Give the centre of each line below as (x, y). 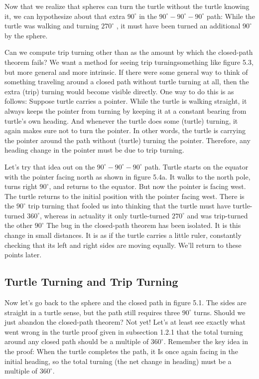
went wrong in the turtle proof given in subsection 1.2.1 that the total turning (124, 331)
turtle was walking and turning (52, 26)
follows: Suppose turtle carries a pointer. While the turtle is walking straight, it (126, 101)
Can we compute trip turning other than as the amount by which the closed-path (129, 52)
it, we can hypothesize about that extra (65, 16)
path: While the (231, 16)
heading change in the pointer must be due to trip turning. (94, 150)
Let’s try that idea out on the (50, 166)
